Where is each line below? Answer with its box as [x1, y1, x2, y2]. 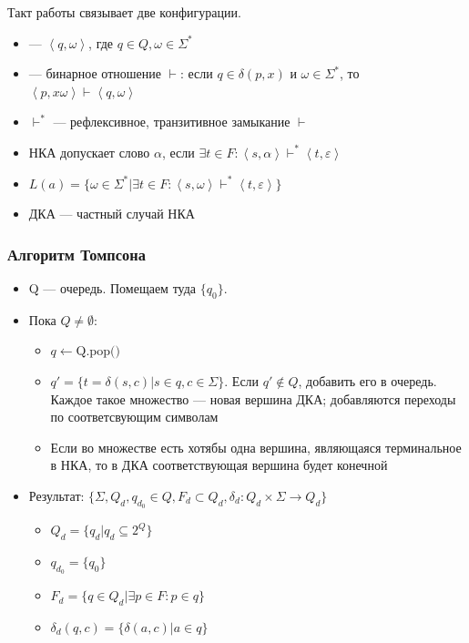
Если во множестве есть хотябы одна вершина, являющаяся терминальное [50, 437, 462, 456]
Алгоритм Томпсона [7, 242, 146, 265]
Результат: [28, 485, 85, 505]
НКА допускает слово [28, 142, 150, 161]
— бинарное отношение [28, 64, 161, 83]
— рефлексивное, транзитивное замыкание [53, 112, 291, 131]
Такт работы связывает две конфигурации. [7, 3, 241, 21]
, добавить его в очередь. [298, 371, 437, 390]
